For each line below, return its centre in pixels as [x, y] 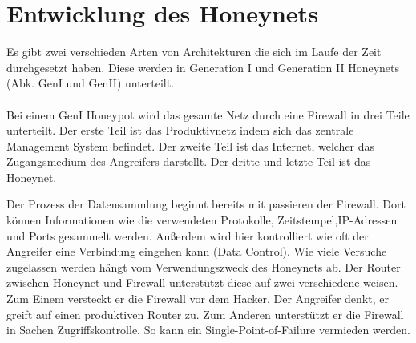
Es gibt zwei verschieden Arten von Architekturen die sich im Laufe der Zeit [194, 52]
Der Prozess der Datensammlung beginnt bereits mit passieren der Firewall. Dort [206, 204]
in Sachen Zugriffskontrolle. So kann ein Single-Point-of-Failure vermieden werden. [208, 330]
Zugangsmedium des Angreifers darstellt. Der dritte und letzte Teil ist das [189, 161]
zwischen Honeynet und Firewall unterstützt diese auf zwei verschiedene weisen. [202, 282]
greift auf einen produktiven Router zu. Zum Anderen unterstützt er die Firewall [205, 314]
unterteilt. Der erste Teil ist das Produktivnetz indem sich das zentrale [180, 130]
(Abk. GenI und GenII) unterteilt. [91, 83]
